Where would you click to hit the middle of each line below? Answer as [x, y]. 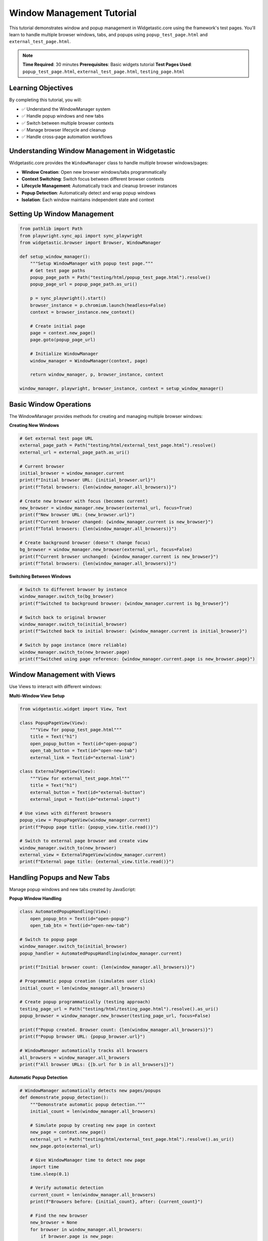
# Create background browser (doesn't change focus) [85, 543]
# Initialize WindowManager [64, 354]
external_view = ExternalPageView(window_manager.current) [93, 855]
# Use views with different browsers [66, 813]
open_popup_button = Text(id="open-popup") [84, 744]
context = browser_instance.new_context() [82, 312]
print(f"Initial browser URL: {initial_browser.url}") [88, 480]
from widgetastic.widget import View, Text [73, 709]
